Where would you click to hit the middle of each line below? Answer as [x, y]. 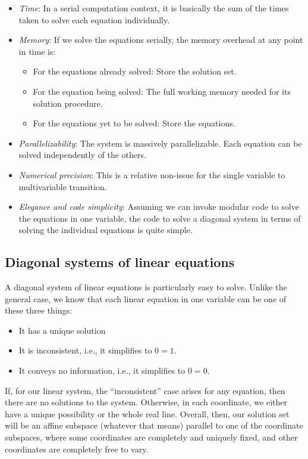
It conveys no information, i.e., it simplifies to [102, 370]
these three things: [38, 310]
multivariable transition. [63, 186]
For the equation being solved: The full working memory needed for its [162, 91]
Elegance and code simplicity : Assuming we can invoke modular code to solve [159, 207]
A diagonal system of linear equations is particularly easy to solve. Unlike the [146, 287]
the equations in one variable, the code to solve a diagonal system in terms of [160, 218]
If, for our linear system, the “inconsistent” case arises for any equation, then [145, 390]
